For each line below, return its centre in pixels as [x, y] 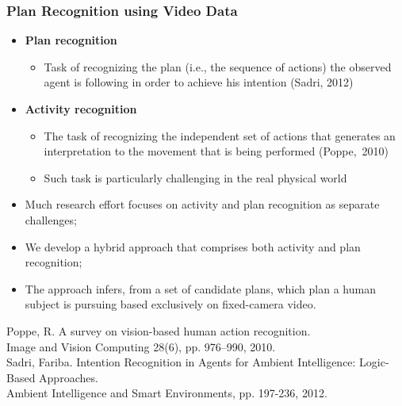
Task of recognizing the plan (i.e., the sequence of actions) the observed [218, 66]
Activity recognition [81, 109]
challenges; [51, 219]
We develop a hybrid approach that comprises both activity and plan [193, 246]
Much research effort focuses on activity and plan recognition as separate [202, 204]
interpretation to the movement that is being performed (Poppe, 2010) [216, 151]
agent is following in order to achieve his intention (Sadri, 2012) [199, 82]
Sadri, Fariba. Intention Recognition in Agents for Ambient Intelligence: [181, 362]
